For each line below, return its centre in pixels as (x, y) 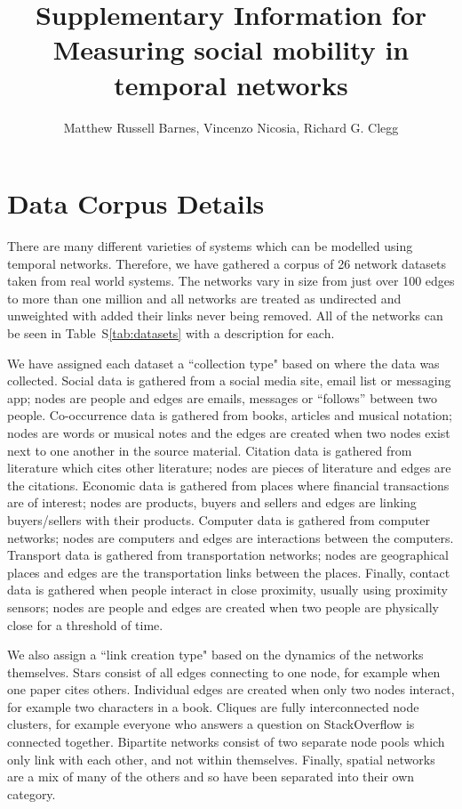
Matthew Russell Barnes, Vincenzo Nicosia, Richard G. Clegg (231, 127)
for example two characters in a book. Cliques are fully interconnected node (213, 706)
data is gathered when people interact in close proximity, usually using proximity (227, 590)
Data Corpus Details (136, 203)
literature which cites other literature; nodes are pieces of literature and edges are (229, 468)
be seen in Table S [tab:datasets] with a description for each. (171, 333)
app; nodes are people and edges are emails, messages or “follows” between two (222, 397)
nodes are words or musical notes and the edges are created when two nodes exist (229, 432)
